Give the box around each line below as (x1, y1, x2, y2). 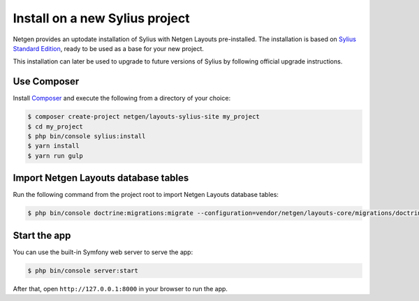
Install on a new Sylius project (13, 10, 190, 26)
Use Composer (13, 75, 80, 87)
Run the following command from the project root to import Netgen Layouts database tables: (13, 191, 279, 199)
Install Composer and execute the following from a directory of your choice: (13, 94, 230, 103)
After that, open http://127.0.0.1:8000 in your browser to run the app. (13, 284, 228, 293)
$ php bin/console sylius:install (27, 133, 146, 140)
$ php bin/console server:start (27, 266, 139, 274)
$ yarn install (27, 142, 80, 150)
